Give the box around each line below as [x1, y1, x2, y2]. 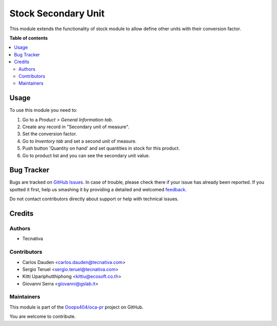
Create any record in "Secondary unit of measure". [22, 124, 129, 130]
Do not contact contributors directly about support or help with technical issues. [9, 196, 179, 202]
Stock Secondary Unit [9, 8, 105, 19]
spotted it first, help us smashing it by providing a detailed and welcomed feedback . [9, 186, 187, 192]
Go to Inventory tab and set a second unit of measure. [22, 138, 137, 144]
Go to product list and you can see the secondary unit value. [22, 152, 150, 158]
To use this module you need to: [9, 107, 77, 113]
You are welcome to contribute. [9, 313, 76, 320]
